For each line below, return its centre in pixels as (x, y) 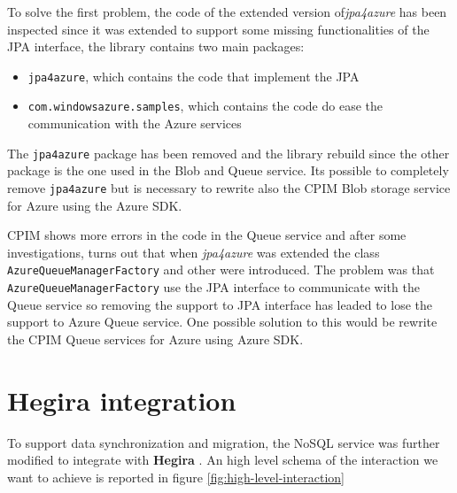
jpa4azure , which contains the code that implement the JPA (194, 76)
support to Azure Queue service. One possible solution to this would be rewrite (222, 322)
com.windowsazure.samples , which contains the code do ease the (205, 106)
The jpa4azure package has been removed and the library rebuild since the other (228, 153)
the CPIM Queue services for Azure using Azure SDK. (155, 339)
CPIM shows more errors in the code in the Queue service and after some (207, 235)
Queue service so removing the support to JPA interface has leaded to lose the (220, 304)
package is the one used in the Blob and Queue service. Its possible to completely (228, 170)
